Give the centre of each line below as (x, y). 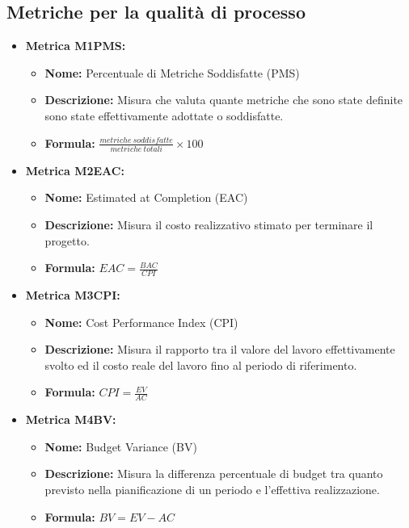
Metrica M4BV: (71, 419)
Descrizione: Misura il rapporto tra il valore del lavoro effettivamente (220, 349)
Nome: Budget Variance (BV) (121, 446)
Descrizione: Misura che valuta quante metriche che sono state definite (224, 100)
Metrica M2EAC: (75, 170)
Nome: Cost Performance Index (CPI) (141, 322)
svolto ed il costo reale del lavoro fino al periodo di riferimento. (201, 365)
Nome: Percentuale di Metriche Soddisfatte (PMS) (172, 72)
